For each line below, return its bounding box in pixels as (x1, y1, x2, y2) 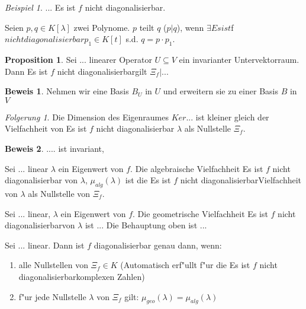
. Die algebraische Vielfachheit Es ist (130, 162, 263, 174)
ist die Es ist (125, 174, 171, 186)
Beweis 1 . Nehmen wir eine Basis (5, 85, 129, 97)
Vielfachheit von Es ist (5, 122, 87, 135)
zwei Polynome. (73, 21, 130, 33)
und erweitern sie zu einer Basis (163, 85, 278, 97)
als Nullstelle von (28, 187, 91, 199)
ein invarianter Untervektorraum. (179, 53, 299, 65)
